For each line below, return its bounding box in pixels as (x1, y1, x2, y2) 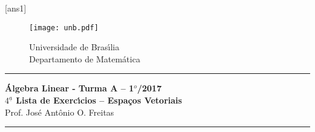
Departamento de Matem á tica (29, 52, 141, 65)
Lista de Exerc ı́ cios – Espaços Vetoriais (16, 94, 182, 107)
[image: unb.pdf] (29, 23, 99, 32)
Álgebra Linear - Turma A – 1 (5, 82, 134, 94)
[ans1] (5, 2, 27, 14)
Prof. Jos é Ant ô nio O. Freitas (5, 105, 114, 118)
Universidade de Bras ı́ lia (29, 41, 120, 53)
